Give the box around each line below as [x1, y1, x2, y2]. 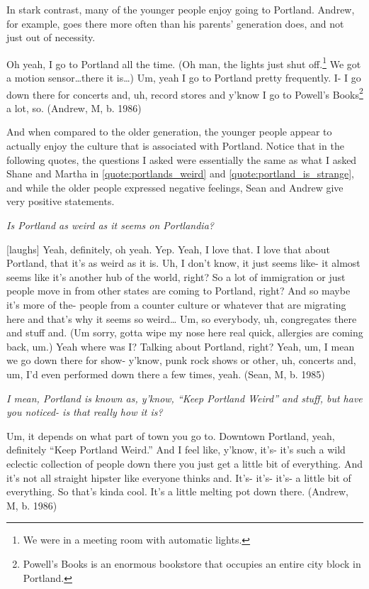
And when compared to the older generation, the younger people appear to [6, 124, 332, 139]
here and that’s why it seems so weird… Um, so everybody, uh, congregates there [6, 311, 357, 326]
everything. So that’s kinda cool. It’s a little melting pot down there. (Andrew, [6, 484, 348, 499]
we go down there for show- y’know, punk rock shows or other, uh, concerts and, [6, 353, 356, 368]
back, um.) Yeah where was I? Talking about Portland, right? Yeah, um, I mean [6, 338, 355, 353]
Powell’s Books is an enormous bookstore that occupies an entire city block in [23, 556, 361, 571]
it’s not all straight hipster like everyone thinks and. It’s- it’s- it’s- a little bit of [6, 470, 351, 485]
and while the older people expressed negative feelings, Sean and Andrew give [6, 180, 344, 194]
